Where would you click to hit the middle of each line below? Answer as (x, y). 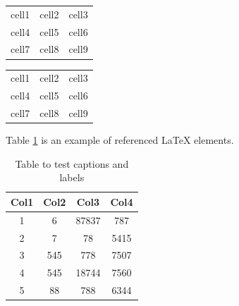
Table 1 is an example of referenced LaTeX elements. (120, 140)
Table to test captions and (72, 163)
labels (72, 177)
